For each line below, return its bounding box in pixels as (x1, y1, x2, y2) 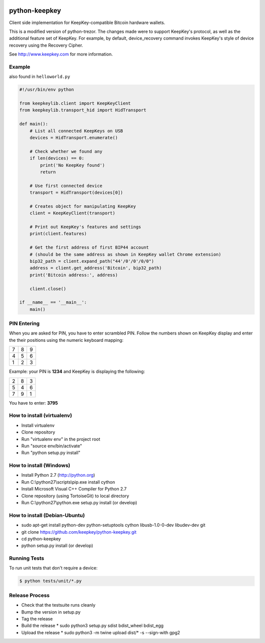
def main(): (19, 121, 49, 127)
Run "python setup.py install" (21, 450, 80, 456)
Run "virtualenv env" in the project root (21, 436, 101, 442)
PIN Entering (9, 320, 40, 327)
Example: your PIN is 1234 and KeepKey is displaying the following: (9, 368, 145, 375)
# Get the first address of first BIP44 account (29, 245, 149, 250)
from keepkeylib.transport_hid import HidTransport (19, 107, 147, 113)
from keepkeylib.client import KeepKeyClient (19, 101, 131, 106)
